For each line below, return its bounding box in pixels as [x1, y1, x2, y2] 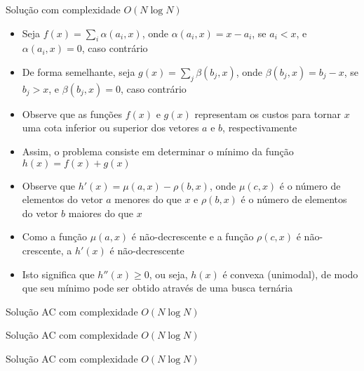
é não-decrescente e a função [131, 229, 254, 244]
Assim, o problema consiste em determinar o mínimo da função [22, 143, 294, 158]
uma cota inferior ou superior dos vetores [22, 120, 199, 135]
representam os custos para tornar [194, 106, 341, 121]
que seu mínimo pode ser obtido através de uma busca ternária [22, 280, 293, 295]
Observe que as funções [22, 106, 122, 121]
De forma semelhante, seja [22, 64, 135, 79]
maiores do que [68, 205, 134, 220]
